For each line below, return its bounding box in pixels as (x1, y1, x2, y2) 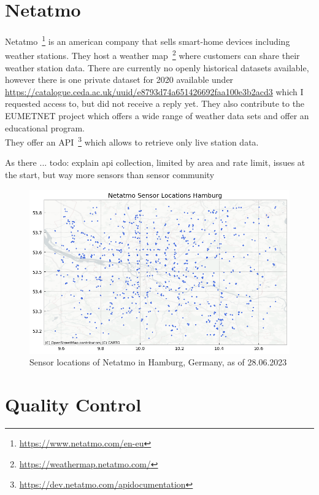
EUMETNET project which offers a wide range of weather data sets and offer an (5, 109, 309, 122)
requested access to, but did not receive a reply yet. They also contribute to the (5, 97, 305, 110)
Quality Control (5, 392, 142, 417)
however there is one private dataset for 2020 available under (5, 73, 234, 86)
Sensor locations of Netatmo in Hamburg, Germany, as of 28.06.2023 (29, 356, 287, 368)
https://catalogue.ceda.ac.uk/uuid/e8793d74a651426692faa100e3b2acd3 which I (5, 85, 304, 98)
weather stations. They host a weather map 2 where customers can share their (5, 47, 300, 62)
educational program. (5, 121, 85, 134)
